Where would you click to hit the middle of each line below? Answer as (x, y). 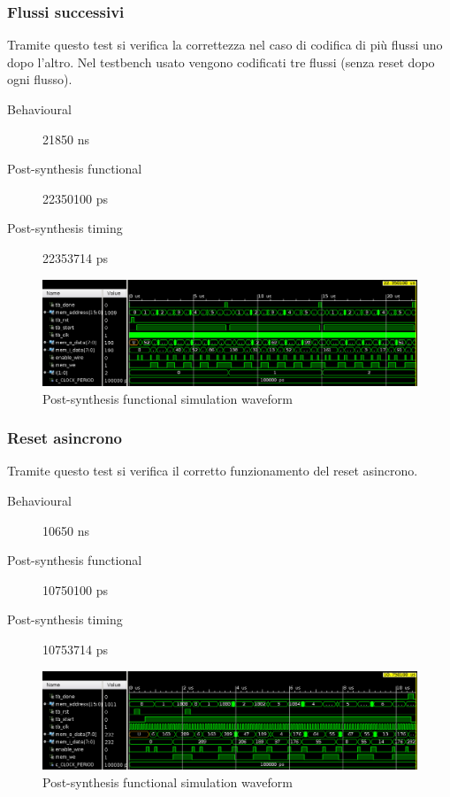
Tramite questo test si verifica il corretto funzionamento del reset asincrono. (213, 471)
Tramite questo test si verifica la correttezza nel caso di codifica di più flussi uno (225, 45)
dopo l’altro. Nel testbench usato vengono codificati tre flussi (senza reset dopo (221, 62)
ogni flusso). (40, 79)
